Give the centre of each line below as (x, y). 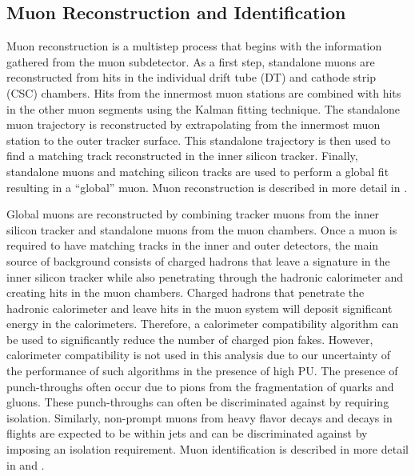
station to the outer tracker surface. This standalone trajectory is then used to (199, 140)
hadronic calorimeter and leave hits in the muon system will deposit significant (200, 308)
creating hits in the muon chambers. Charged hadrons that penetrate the (186, 292)
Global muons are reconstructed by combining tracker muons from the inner (193, 214)
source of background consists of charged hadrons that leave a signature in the (198, 260)
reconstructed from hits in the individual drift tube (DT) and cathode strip (191, 77)
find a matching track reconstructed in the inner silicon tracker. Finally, (182, 156)
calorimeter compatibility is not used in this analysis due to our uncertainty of (199, 355)
